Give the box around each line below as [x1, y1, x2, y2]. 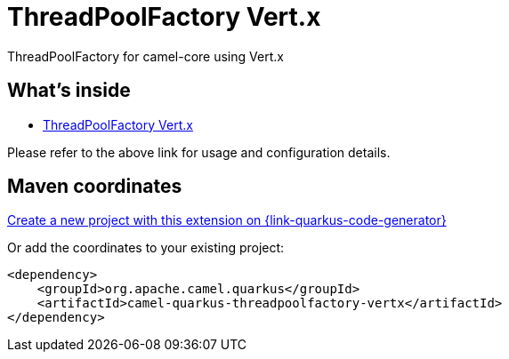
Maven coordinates [7, 175, 182, 198]
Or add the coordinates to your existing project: [7, 240, 285, 256]
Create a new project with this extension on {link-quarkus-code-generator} [7, 212, 447, 228]
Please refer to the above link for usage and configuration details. [7, 144, 391, 160]
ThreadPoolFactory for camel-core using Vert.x [7, 48, 284, 64]
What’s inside [7, 79, 131, 102]
